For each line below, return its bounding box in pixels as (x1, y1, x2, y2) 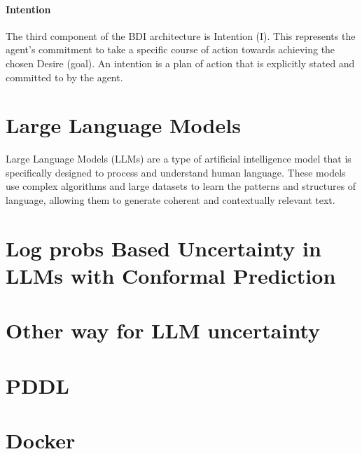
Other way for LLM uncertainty (6, 316, 321, 345)
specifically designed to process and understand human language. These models (6, 165, 346, 179)
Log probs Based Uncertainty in (6, 233, 321, 262)
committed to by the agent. (6, 69, 123, 84)
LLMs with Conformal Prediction (6, 261, 336, 290)
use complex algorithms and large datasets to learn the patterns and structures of (6, 179, 356, 193)
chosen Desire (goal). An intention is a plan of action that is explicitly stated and (6, 55, 355, 70)
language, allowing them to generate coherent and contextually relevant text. (6, 193, 335, 207)
